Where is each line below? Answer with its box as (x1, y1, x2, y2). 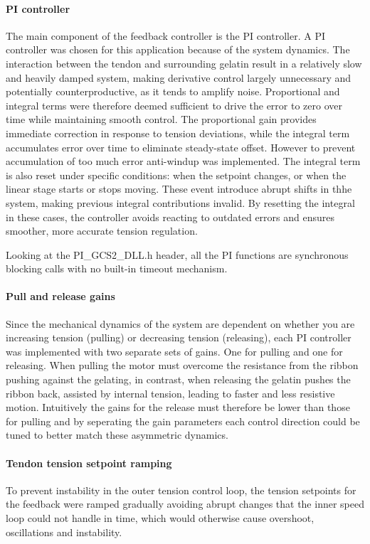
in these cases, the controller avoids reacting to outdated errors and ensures (6, 209, 334, 224)
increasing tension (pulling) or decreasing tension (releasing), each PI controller (6, 330, 351, 345)
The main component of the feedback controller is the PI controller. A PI (6, 28, 325, 43)
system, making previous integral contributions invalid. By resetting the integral (6, 195, 355, 210)
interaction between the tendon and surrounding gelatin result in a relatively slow (6, 55, 362, 70)
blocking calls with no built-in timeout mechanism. (6, 261, 228, 276)
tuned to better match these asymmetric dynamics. (6, 427, 228, 442)
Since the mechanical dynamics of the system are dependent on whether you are (6, 316, 355, 331)
